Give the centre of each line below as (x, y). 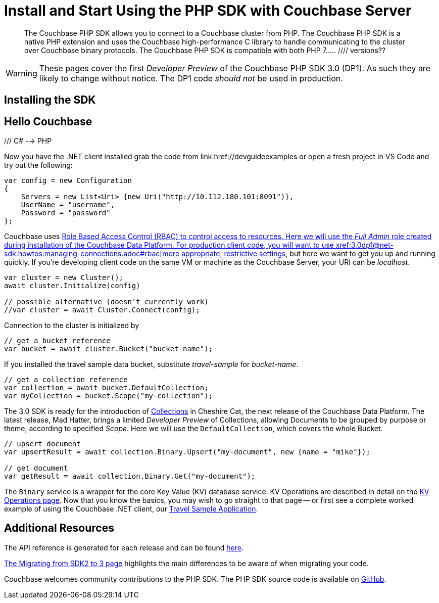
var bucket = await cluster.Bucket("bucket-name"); (109, 349)
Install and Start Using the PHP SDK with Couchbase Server (208, 11)
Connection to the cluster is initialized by (72, 326)
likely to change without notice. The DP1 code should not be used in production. (191, 78)
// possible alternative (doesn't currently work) (106, 302)
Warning (21, 73)
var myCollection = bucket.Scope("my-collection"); (109, 396)
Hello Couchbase (48, 121)
